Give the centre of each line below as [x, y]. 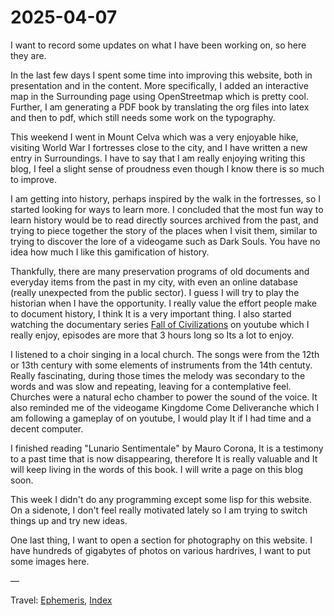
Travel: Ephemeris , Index [61, 600]
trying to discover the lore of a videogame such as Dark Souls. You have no [165, 241]
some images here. [50, 561]
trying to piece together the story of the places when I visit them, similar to [164, 230]
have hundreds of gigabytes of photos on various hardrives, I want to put [161, 550]
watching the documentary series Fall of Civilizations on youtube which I [160, 324]
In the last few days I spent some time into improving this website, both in [161, 75]
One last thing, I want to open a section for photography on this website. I [161, 540]
